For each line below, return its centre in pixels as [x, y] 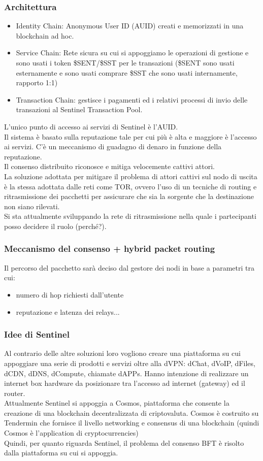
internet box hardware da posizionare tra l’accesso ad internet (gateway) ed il [125, 383]
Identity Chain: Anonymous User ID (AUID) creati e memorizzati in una [130, 26]
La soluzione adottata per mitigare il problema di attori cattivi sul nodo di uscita [131, 176]
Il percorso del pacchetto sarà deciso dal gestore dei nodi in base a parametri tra [129, 267]
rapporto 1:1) [37, 83]
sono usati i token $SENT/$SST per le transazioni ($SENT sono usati [125, 62]
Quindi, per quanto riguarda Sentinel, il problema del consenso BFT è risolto [124, 442]
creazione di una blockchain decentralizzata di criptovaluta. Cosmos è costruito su [131, 413]
